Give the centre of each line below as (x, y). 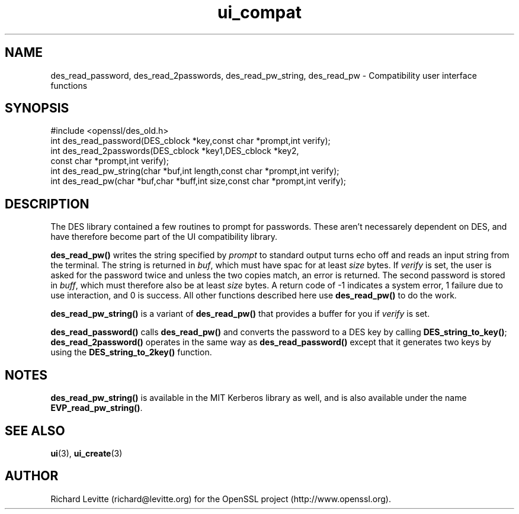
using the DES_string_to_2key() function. (131, 352)
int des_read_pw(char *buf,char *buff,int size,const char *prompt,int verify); (198, 181)
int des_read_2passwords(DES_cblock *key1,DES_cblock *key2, (175, 151)
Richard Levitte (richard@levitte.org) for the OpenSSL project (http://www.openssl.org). (221, 499)
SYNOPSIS (37, 108)
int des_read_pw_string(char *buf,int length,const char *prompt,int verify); (195, 171)
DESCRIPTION (47, 204)
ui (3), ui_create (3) (86, 453)
